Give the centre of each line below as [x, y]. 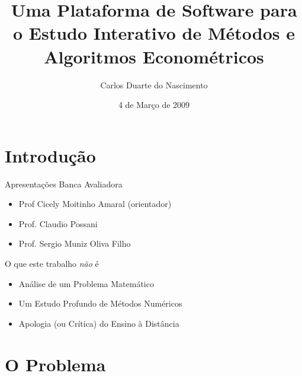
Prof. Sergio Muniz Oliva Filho [75, 243]
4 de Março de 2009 [154, 105]
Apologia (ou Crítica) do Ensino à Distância [99, 323]
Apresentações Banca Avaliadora [64, 184]
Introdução [50, 155]
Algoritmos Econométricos [154, 56]
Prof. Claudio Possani [58, 223]
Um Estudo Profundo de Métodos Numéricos [100, 303]
